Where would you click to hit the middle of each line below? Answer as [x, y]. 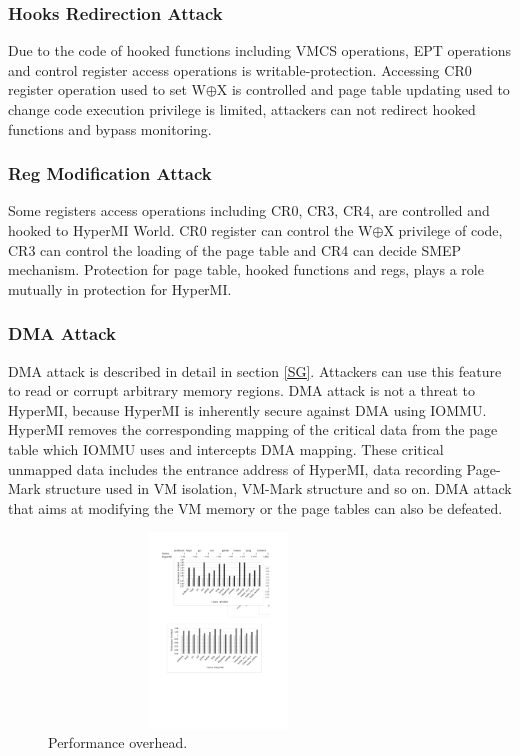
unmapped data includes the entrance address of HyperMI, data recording [235, 468]
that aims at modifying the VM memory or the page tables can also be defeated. [255, 507]
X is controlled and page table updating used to [363, 89]
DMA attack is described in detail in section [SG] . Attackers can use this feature [255, 370]
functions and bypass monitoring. [110, 128]
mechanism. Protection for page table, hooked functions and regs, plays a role [246, 269]
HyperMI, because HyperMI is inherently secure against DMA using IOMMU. [247, 409]
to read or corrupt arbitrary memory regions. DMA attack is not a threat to [242, 390]
